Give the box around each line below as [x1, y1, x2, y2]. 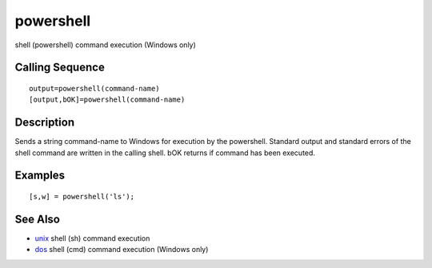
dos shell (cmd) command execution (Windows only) [34, 245, 209, 254]
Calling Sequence [14, 61, 106, 74]
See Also [14, 212, 60, 226]
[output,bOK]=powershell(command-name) [29, 95, 186, 104]
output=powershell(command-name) [29, 84, 160, 93]
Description [14, 116, 75, 130]
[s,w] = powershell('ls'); [29, 192, 135, 202]
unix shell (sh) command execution [34, 233, 150, 243]
